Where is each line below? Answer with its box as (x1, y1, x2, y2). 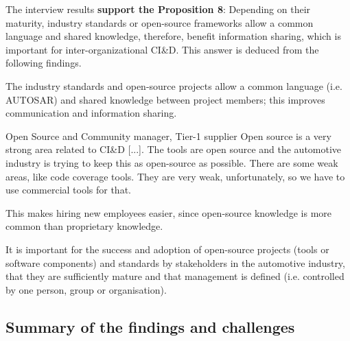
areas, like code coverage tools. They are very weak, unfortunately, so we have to (5, 169, 345, 183)
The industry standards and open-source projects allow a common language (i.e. (5, 78, 342, 93)
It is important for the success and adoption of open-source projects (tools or (5, 242, 329, 256)
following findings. (5, 56, 82, 70)
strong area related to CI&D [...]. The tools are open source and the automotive (5, 142, 342, 156)
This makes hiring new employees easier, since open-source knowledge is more (5, 205, 332, 220)
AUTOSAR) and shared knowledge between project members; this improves (5, 92, 325, 106)
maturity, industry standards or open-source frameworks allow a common (5, 15, 314, 30)
